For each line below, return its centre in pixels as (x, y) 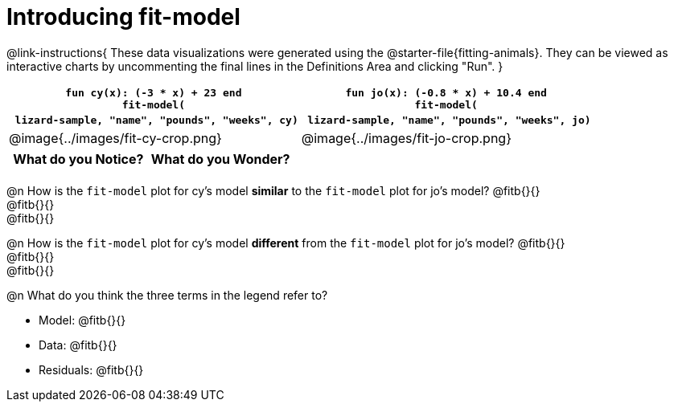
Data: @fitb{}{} (78, 345)
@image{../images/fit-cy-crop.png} (115, 138)
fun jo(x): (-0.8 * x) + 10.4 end (446, 92)
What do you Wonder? (220, 159)
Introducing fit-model (123, 17)
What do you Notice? (78, 159)
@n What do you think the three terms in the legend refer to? (167, 295)
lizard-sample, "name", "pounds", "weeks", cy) (156, 120)
